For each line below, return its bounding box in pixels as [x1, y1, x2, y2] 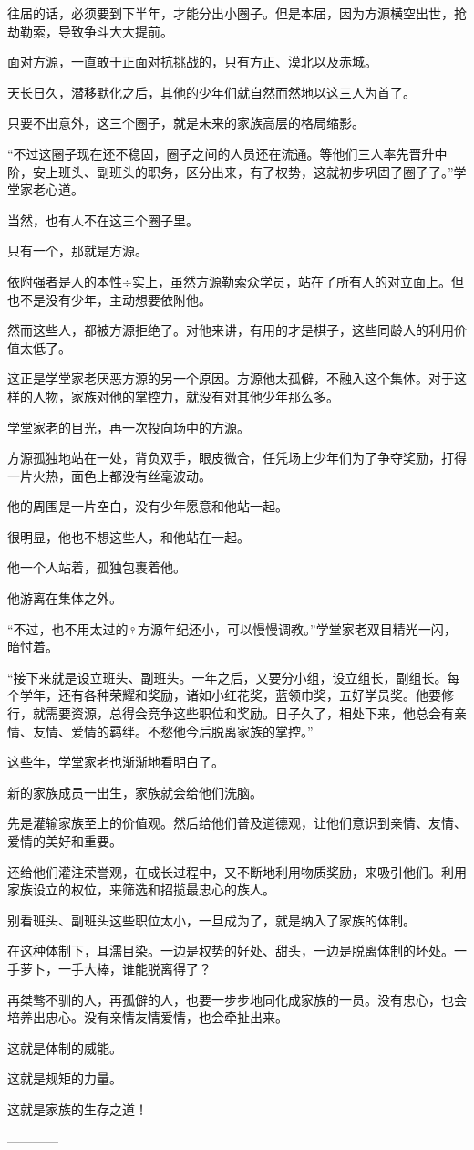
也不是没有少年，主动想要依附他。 [7, 289, 211, 308]
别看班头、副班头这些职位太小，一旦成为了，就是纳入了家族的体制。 [7, 910, 416, 929]
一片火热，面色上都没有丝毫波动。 [7, 465, 211, 485]
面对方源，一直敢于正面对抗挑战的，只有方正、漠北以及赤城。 [7, 52, 377, 71]
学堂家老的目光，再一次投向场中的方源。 [7, 417, 250, 436]
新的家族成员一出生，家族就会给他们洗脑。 [7, 782, 263, 801]
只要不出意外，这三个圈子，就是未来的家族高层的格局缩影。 [7, 113, 365, 132]
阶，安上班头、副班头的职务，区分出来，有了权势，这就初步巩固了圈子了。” [7, 162, 454, 181]
